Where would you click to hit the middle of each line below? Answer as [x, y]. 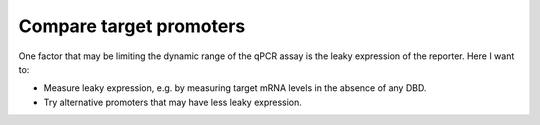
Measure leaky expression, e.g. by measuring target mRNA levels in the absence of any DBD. [235, 88]
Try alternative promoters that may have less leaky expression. [172, 102]
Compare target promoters [132, 26]
